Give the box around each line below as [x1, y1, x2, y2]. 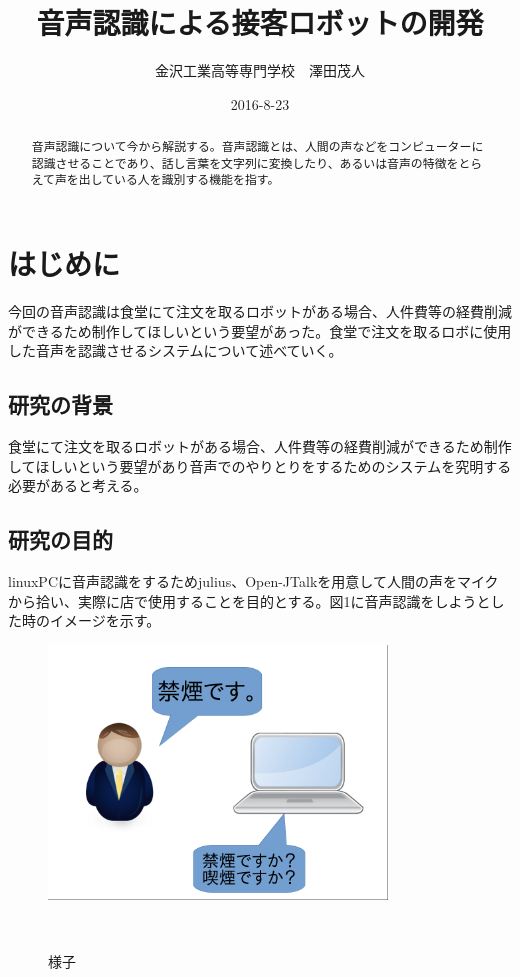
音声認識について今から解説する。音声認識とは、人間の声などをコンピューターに [31, 138, 484, 155]
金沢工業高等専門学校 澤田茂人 [155, 60, 365, 81]
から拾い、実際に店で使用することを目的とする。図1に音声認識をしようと [8, 590, 491, 611]
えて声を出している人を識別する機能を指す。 [31, 171, 280, 188]
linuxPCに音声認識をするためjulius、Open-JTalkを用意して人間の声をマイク [8, 570, 499, 591]
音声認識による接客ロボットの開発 [36, 2, 484, 43]
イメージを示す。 [49, 610, 161, 631]
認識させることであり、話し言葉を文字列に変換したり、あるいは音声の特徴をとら [31, 154, 483, 171]
